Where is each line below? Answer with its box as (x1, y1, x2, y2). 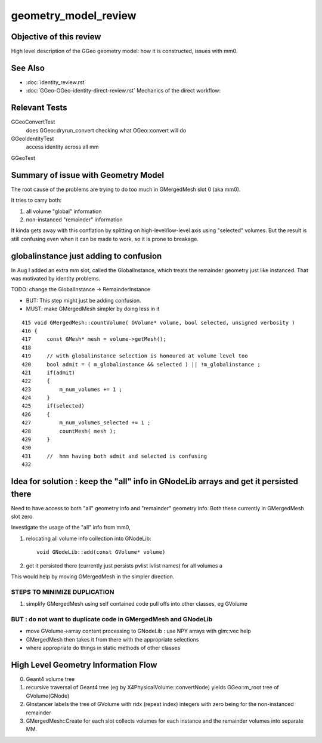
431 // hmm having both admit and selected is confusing (21, 452, 208, 460)
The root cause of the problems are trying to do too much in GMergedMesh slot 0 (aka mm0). (11, 186, 241, 193)
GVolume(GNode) (26, 692, 70, 699)
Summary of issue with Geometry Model (11, 170, 165, 180)
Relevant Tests (11, 103, 68, 113)
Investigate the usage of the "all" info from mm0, (11, 524, 131, 531)
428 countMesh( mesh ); (21, 427, 116, 434)
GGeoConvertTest (11, 118, 55, 125)
